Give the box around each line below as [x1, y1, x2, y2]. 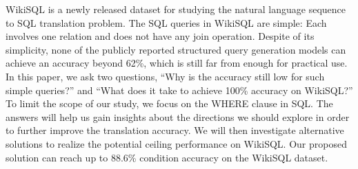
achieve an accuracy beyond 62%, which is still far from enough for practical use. [6, 56, 348, 70]
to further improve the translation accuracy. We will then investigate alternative [6, 123, 344, 137]
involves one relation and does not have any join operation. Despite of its [6, 29, 315, 43]
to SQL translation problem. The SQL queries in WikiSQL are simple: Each [6, 15, 327, 30]
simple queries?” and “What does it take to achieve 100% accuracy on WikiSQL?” [6, 82, 353, 97]
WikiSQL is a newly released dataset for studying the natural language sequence [6, 2, 346, 16]
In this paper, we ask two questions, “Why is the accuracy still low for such [6, 69, 325, 83]
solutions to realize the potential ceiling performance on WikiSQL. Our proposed [6, 136, 347, 150]
